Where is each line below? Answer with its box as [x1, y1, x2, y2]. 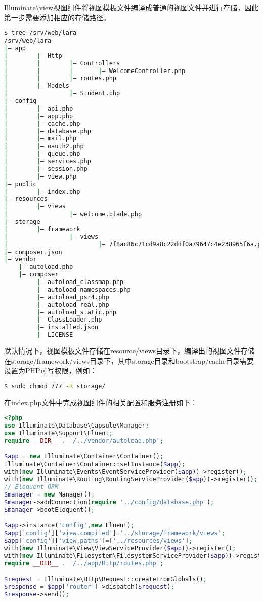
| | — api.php [4, 104, 73, 112]
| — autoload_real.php [36, 301, 109, 308]
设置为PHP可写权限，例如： [4, 365, 97, 376]
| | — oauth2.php [4, 143, 84, 150]
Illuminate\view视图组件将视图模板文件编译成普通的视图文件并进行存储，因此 [4, 2, 259, 12]
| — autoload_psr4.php [36, 293, 109, 301]
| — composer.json [4, 248, 62, 256]
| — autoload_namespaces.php [36, 286, 131, 293]
